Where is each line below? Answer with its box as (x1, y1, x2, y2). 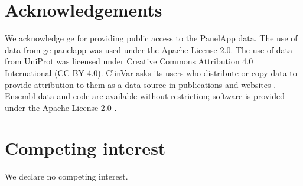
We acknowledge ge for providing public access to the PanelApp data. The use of (5, 32, 298, 44)
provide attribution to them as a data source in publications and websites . (5, 78, 276, 90)
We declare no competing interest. (5, 170, 128, 182)
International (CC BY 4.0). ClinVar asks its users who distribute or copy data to (5, 66, 297, 79)
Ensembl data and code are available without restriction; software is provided (5, 90, 285, 102)
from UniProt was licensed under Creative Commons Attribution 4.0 (5, 55, 253, 67)
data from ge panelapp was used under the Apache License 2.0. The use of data (5, 43, 293, 56)
